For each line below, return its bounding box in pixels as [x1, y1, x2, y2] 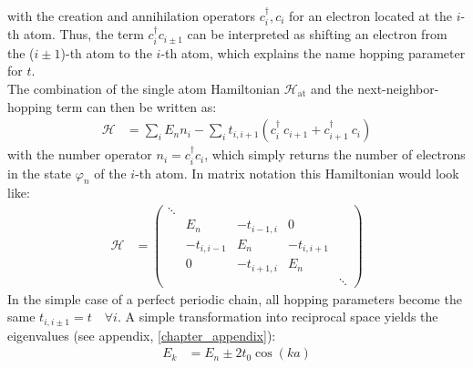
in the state [7, 163, 72, 182]
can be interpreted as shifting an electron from [187, 25, 447, 44]
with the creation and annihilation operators [7, 6, 256, 25]
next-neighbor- [357, 79, 439, 98]
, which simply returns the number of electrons [204, 145, 466, 164]
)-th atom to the [60, 43, 152, 62]
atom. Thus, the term [23, 25, 144, 44]
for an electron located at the [289, 6, 453, 25]
